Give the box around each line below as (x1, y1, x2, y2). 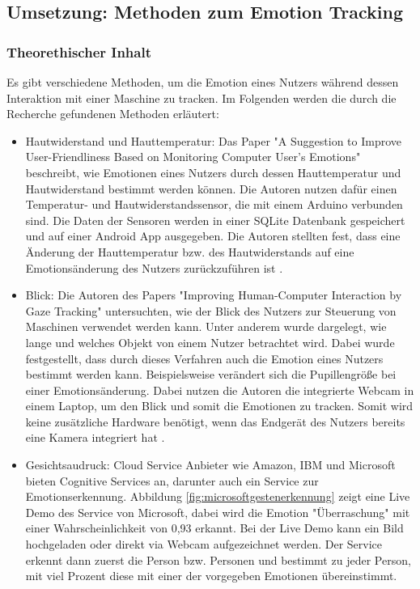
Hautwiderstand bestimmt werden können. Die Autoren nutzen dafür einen (25, 180, 397, 197)
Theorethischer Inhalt (6, 41, 152, 61)
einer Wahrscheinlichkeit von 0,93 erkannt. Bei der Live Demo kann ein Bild (25, 519, 404, 536)
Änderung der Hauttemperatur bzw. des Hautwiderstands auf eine (25, 243, 354, 260)
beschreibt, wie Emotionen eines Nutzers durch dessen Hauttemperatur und (25, 163, 401, 180)
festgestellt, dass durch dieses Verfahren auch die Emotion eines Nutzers (25, 350, 384, 367)
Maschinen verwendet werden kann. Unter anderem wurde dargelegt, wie (25, 318, 387, 335)
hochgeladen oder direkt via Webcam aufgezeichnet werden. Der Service (25, 536, 383, 553)
